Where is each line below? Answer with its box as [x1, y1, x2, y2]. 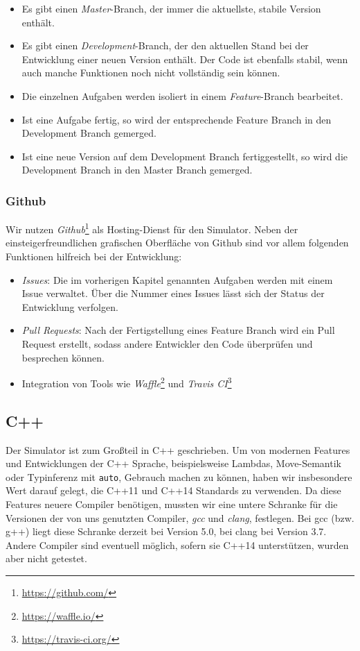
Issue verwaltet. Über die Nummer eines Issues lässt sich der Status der [21, 286, 325, 301]
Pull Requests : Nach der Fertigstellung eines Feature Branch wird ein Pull [21, 323, 335, 337]
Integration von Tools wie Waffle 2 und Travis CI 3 [21, 374, 232, 390]
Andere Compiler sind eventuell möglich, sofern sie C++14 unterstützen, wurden [6, 537, 349, 552]
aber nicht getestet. [6, 551, 87, 566]
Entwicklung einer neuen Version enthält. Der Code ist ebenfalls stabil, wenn [21, 51, 348, 66]
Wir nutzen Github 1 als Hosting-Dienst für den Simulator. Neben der [6, 220, 298, 236]
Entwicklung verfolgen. [21, 299, 118, 314]
